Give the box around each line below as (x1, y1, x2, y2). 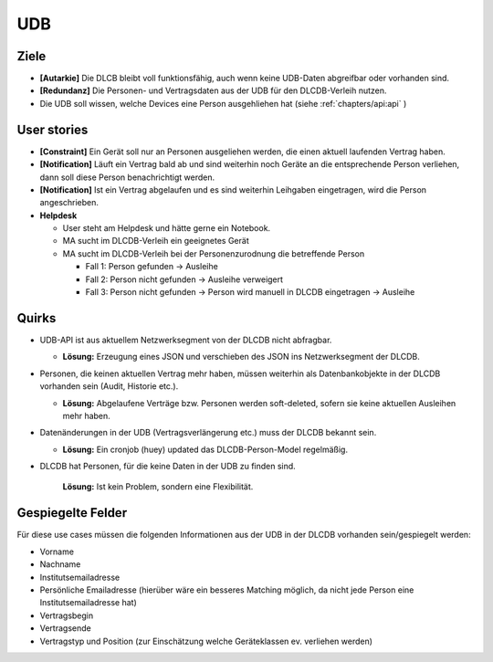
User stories (16, 121, 89, 137)
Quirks (16, 310, 57, 326)
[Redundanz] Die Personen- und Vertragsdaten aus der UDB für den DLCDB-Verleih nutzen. (39, 85, 387, 96)
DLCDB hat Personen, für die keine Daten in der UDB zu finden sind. (39, 461, 296, 472)
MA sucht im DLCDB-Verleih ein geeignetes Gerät (62, 236, 250, 247)
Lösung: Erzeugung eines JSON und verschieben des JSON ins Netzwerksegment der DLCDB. (62, 352, 420, 363)
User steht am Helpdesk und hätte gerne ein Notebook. (62, 223, 271, 234)
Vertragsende (39, 623, 91, 634)
